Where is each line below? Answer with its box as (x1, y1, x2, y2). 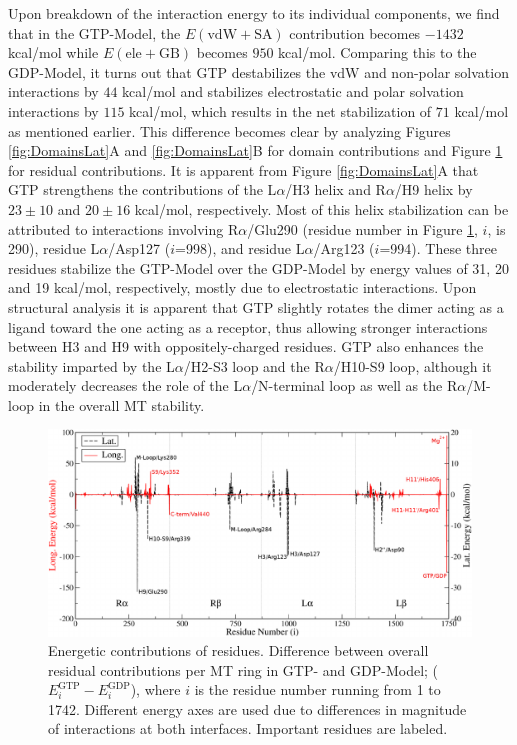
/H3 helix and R (285, 179, 386, 200)
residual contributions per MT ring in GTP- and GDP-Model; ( (48, 659, 439, 680)
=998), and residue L (175, 238, 305, 259)
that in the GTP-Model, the (8, 22, 181, 43)
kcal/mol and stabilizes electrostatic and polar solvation (122, 81, 464, 102)
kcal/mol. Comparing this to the (278, 42, 477, 63)
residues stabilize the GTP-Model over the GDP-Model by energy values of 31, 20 (8, 257, 509, 278)
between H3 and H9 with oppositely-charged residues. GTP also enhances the (8, 336, 484, 357)
